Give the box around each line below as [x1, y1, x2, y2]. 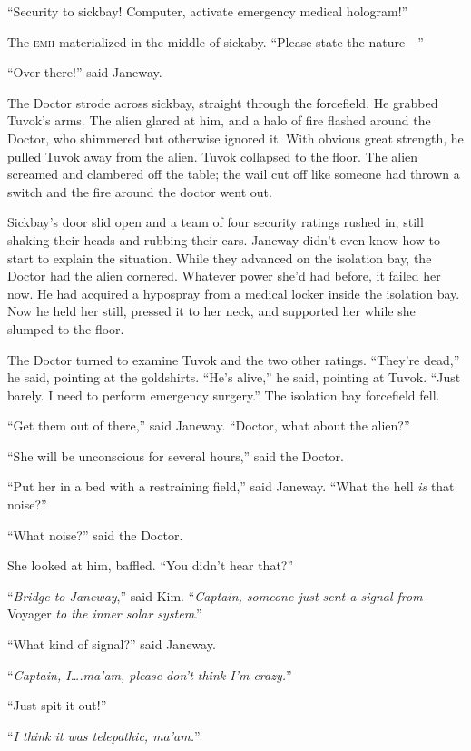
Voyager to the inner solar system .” [7, 604, 202, 623]
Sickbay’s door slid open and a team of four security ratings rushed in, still [7, 212, 424, 232]
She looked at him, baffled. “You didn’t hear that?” [7, 556, 294, 575]
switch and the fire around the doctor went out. [7, 182, 272, 201]
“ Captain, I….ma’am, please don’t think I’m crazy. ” [7, 665, 292, 684]
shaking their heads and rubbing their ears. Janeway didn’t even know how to [7, 230, 441, 249]
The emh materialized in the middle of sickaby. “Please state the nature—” [7, 32, 424, 51]
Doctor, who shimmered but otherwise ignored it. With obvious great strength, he [7, 128, 464, 147]
